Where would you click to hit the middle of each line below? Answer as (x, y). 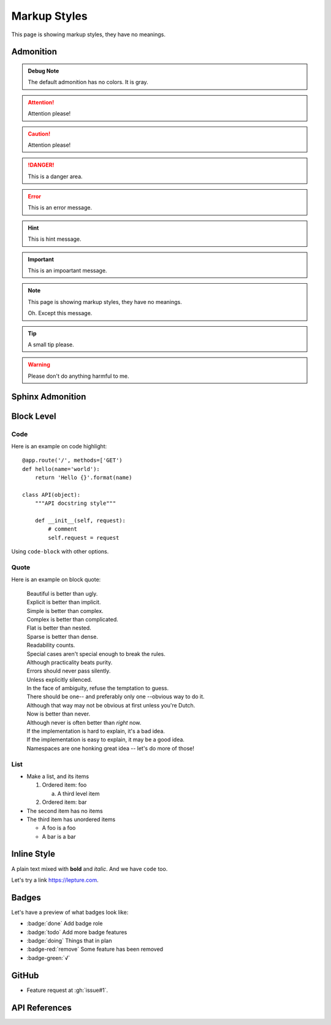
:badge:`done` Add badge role (65, 924)
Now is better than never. (59, 714)
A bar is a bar (59, 836)
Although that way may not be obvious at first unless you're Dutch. (111, 705)
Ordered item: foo (64, 785)
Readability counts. (51, 645)
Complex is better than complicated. (73, 619)
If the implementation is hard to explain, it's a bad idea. (96, 731)
